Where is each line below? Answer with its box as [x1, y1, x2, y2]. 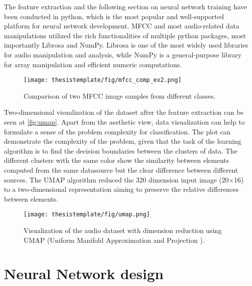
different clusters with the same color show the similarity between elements [4, 155, 229, 165]
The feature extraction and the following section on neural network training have [4, 1, 247, 11]
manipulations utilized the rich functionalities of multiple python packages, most [4, 30, 246, 40]
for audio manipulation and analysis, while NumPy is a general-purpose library [4, 49, 242, 59]
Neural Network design [4, 263, 164, 284]
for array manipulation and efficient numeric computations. [4, 59, 182, 69]
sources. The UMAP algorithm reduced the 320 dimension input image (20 [4, 174, 229, 184]
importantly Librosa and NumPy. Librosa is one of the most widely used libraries [4, 40, 249, 50]
